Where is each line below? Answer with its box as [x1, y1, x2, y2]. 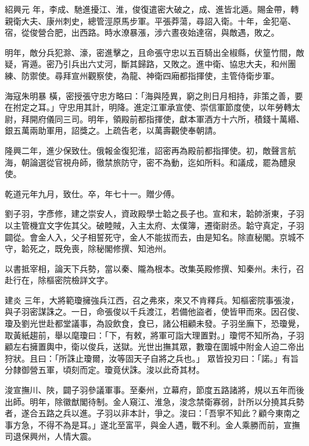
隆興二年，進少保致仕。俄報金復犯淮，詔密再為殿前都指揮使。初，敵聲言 [5, 144, 288, 156]
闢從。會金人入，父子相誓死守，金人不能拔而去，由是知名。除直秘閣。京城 [5, 230, 296, 243]
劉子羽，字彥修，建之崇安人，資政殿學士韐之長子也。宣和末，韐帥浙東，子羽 [5, 207, 304, 220]
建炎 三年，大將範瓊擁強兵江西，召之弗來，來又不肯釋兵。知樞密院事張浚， [5, 293, 299, 306]
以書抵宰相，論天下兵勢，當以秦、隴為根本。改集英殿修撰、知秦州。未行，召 [5, 262, 304, 274]
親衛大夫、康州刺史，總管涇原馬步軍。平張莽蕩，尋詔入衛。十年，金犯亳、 [5, 14, 296, 27]
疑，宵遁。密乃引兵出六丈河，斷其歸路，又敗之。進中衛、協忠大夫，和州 [5, 58, 288, 70]
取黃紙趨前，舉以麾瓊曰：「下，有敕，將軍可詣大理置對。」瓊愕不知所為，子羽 [5, 328, 304, 341]
